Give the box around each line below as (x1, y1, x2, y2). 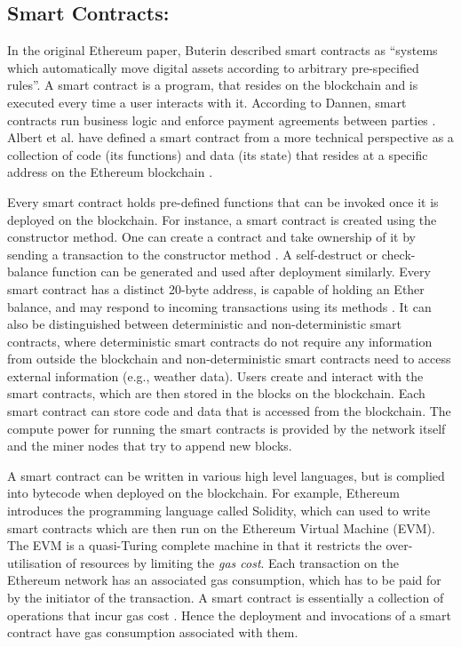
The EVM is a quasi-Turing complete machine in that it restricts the (7, 536, 382, 555)
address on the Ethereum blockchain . (7, 163, 213, 181)
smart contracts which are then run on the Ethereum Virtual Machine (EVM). (7, 518, 435, 537)
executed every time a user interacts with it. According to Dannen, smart (7, 92, 407, 111)
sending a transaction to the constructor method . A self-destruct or (7, 244, 378, 263)
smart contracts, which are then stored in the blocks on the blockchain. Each (7, 384, 425, 403)
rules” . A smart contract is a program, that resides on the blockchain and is (7, 76, 418, 94)
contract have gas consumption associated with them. (7, 623, 298, 642)
